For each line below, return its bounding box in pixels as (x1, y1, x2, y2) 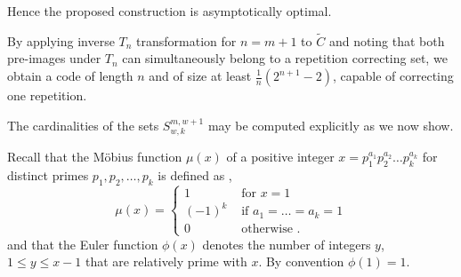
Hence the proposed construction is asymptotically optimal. (7, 2, 332, 20)
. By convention (258, 252, 344, 271)
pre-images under (7, 49, 101, 67)
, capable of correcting (332, 67, 454, 84)
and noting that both (328, 31, 445, 50)
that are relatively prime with (85, 252, 247, 271)
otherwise (241, 223, 293, 236)
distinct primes (7, 165, 89, 184)
